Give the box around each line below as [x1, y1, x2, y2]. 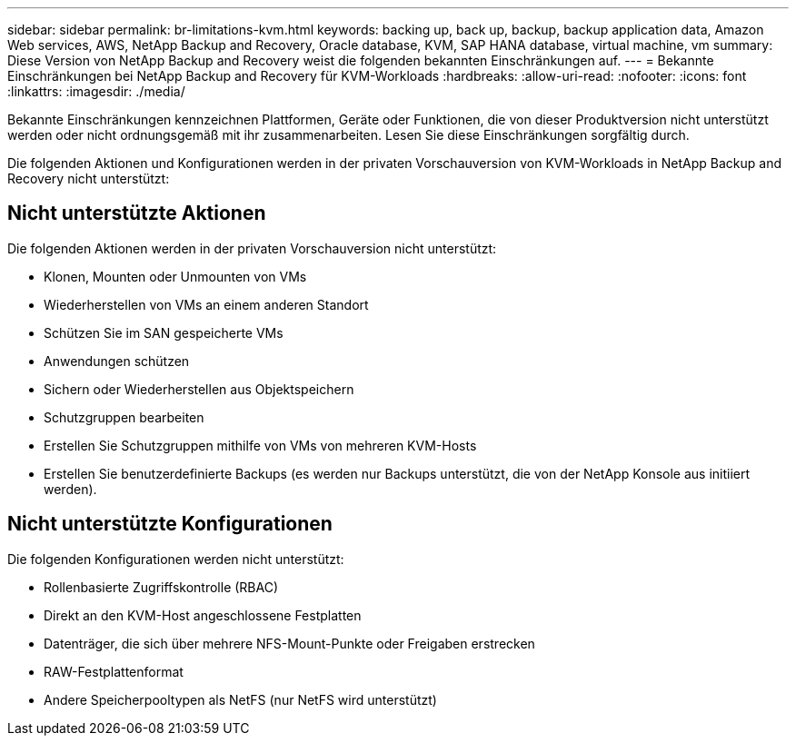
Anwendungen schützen [44, 352, 190, 369]
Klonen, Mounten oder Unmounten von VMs [44, 268, 307, 284]
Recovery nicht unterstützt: [7, 171, 170, 186]
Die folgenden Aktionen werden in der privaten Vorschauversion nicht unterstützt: [7, 240, 497, 256]
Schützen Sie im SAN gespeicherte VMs [44, 324, 284, 341]
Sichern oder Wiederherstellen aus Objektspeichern [44, 381, 354, 397]
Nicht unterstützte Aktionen [7, 202, 266, 225]
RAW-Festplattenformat [44, 663, 184, 679]
